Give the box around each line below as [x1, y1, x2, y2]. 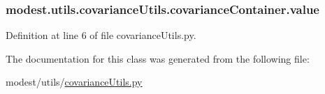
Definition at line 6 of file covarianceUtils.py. [6, 28, 196, 42]
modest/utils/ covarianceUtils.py [6, 75, 143, 89]
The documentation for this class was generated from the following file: [6, 51, 310, 65]
